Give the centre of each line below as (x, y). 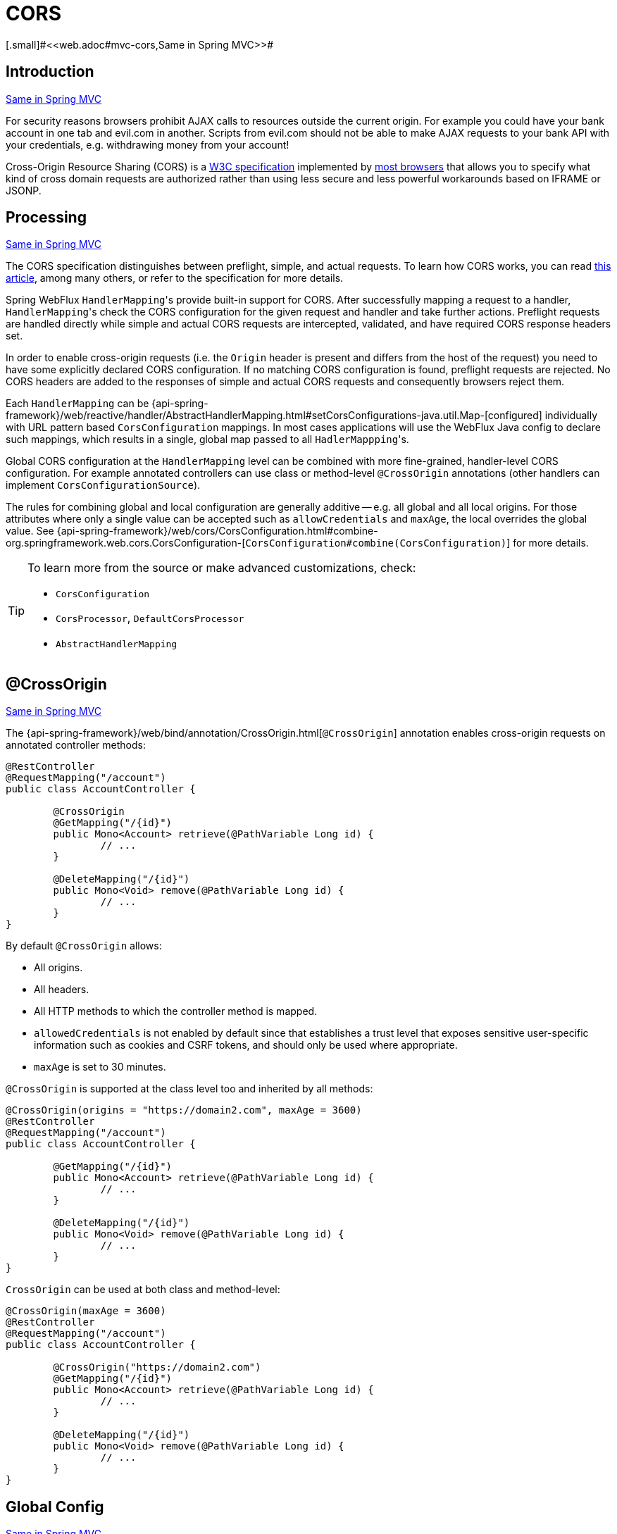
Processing (46, 218)
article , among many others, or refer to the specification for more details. (175, 278)
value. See (30, 531)
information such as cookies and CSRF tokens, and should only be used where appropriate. (246, 1045)
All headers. (62, 990)
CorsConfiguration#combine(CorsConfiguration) (376, 543)
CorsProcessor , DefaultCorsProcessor (150, 618)
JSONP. (24, 190)
